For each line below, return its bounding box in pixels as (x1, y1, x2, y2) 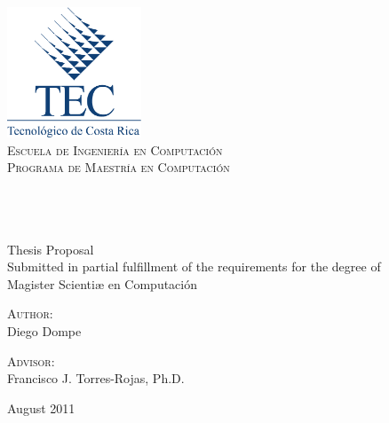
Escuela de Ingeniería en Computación (7, 140, 223, 159)
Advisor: (7, 351, 55, 370)
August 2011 (7, 398, 75, 417)
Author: (7, 304, 53, 323)
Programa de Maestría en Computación (7, 158, 230, 176)
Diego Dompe (7, 321, 82, 340)
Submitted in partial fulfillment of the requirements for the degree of (7, 257, 381, 276)
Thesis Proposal (7, 239, 94, 258)
